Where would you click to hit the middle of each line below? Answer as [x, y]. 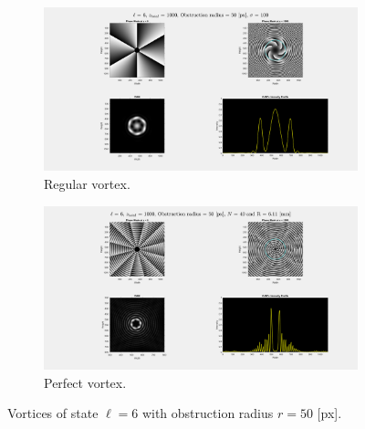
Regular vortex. [87, 183]
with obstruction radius [208, 413]
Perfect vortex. [85, 382]
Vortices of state [53, 413]
